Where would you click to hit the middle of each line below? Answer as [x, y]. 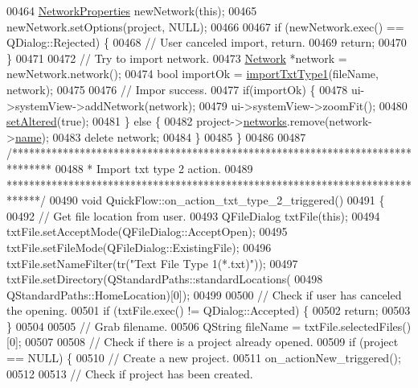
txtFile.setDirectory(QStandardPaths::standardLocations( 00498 [165, 279]
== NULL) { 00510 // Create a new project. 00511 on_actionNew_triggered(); [204, 358]
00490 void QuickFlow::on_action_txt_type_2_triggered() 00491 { [217, 200]
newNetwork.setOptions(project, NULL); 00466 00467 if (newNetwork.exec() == [205, 26]
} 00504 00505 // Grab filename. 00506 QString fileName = [154, 326]
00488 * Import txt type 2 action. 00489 [154, 168]
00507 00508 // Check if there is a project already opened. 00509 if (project [212, 342]
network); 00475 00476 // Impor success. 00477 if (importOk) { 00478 [177, 89]
